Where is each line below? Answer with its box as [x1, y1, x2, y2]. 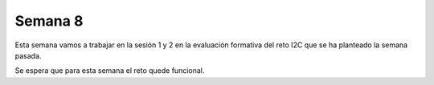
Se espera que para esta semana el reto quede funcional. [14, 66, 205, 75]
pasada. [14, 51, 42, 60]
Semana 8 [14, 12, 84, 30]
